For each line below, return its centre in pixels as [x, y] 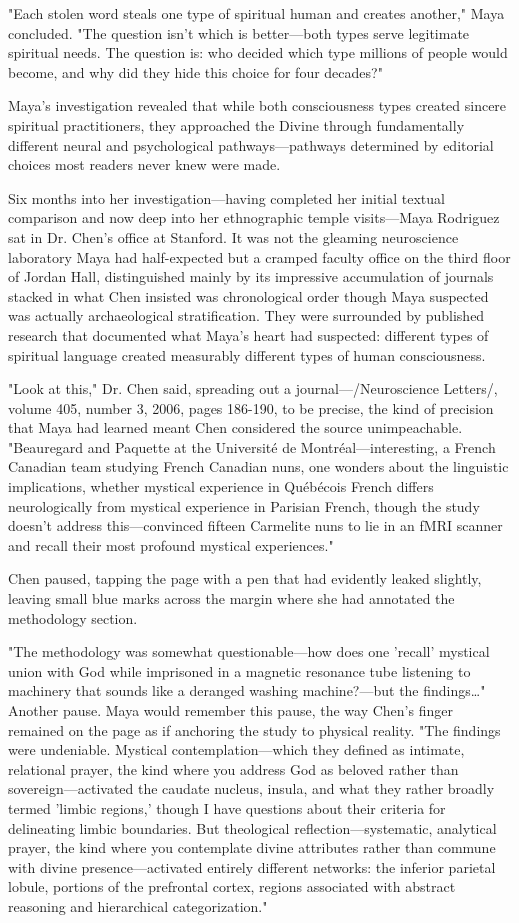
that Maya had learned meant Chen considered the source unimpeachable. [235, 427]
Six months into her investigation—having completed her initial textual [226, 197]
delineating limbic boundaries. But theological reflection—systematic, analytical [252, 827]
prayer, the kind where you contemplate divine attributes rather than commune [252, 847]
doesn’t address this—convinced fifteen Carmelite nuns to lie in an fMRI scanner [255, 525]
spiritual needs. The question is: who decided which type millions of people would [258, 52]
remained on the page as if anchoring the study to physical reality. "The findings [254, 729]
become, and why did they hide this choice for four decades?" [195, 71]
